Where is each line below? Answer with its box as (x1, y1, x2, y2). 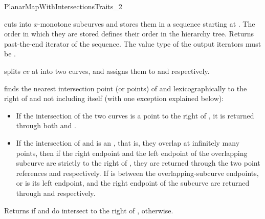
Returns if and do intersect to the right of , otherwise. (4, 205, 173, 215)
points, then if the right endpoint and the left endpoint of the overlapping (16, 147, 248, 158)
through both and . (16, 120, 76, 131)
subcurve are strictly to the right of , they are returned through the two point (16, 157, 260, 168)
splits (4, 65, 21, 76)
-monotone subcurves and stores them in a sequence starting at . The (38, 18, 255, 29)
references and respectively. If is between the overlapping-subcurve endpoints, (16, 167, 259, 178)
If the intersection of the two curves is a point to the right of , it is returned (16, 110, 254, 121)
